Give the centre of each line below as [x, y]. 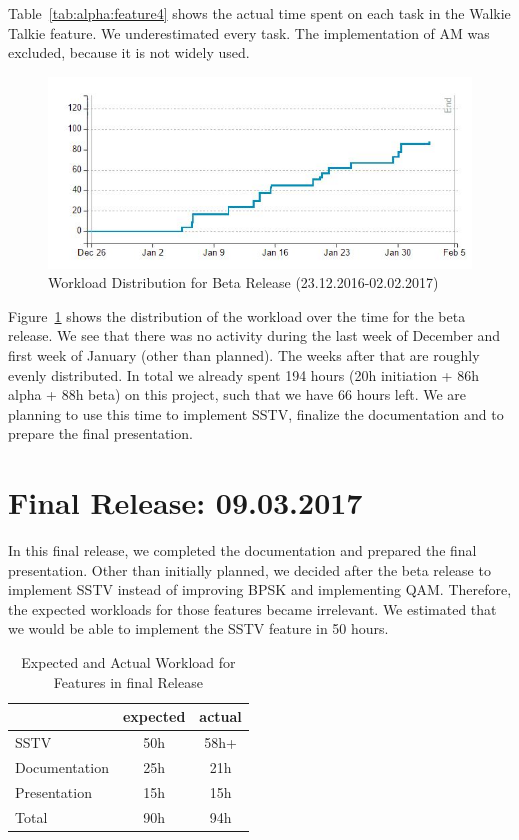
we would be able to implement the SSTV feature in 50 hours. [198, 628]
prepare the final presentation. [100, 433]
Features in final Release [128, 681]
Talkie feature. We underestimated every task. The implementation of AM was [249, 32]
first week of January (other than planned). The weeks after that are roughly [244, 355]
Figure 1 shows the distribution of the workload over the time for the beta [237, 315]
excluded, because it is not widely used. [129, 52]
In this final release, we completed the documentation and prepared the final [242, 550]
